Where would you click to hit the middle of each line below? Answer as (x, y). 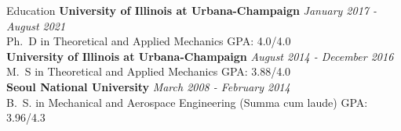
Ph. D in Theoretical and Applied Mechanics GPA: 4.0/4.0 (149, 41)
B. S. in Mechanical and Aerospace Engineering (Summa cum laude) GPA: (187, 102)
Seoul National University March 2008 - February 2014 (148, 86)
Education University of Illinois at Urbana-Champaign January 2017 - (192, 10)
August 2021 (36, 25)
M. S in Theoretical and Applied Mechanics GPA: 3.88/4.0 (149, 71)
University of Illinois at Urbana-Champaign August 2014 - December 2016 (200, 56)
